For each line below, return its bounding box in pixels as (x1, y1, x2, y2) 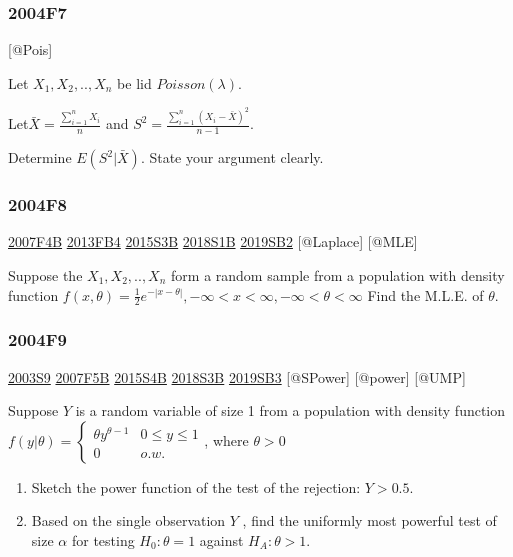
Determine (8, 147, 72, 168)
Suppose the (8, 264, 83, 285)
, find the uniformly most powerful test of (242, 510, 497, 531)
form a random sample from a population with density (171, 264, 505, 285)
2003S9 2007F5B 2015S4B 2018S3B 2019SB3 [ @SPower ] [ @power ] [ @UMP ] (8, 366, 466, 387)
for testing (71, 529, 135, 550)
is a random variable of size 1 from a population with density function (75, 400, 506, 421)
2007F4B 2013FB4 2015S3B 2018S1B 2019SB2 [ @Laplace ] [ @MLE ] (8, 231, 418, 252)
